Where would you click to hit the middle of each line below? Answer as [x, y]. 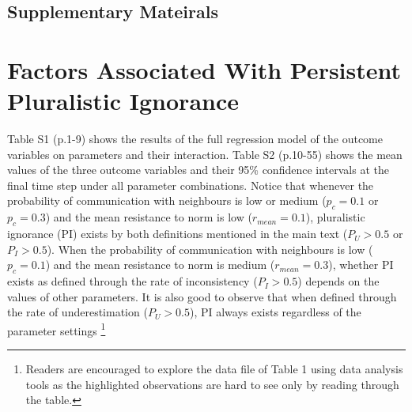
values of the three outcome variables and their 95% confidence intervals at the [198, 170]
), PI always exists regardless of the [275, 312]
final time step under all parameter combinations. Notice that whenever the [191, 185]
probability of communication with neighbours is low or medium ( [167, 200]
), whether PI [361, 265]
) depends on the [338, 281]
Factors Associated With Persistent [204, 69]
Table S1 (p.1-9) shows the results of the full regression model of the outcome [195, 139]
